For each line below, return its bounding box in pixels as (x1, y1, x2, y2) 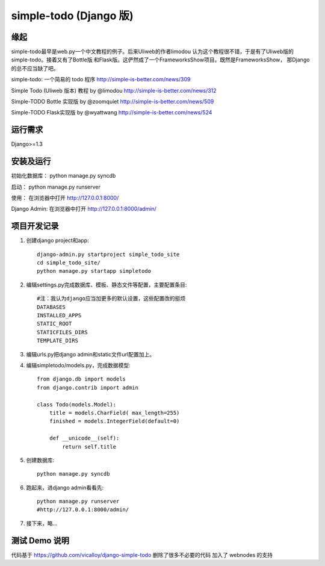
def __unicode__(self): (49, 435, 120, 442)
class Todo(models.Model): (37, 401, 117, 408)
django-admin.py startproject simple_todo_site (37, 250, 180, 258)
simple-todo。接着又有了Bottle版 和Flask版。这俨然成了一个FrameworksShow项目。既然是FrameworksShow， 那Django (11, 56, 310, 63)
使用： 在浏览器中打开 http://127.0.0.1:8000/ (11, 194, 119, 201)
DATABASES (37, 303, 66, 310)
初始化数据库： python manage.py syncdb (11, 172, 116, 179)
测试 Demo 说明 (11, 535, 69, 546)
